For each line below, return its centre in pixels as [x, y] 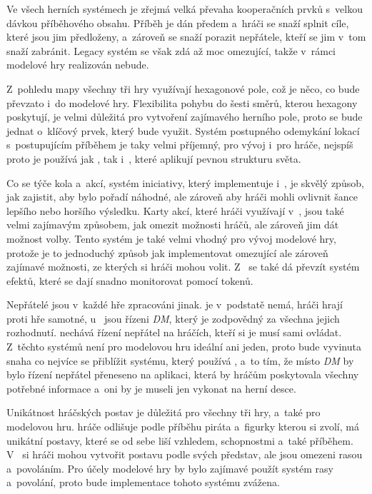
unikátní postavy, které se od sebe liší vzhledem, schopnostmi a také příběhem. [180, 440]
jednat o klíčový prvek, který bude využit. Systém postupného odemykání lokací [183, 130]
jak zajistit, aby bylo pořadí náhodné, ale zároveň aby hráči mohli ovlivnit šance [182, 197]
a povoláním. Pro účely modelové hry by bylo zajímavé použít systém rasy [170, 468]
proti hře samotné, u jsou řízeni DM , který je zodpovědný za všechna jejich [173, 318]
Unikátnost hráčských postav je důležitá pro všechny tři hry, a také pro [164, 412]
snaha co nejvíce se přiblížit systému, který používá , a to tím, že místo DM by [180, 360]
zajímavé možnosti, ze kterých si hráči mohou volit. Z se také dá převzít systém [183, 267]
